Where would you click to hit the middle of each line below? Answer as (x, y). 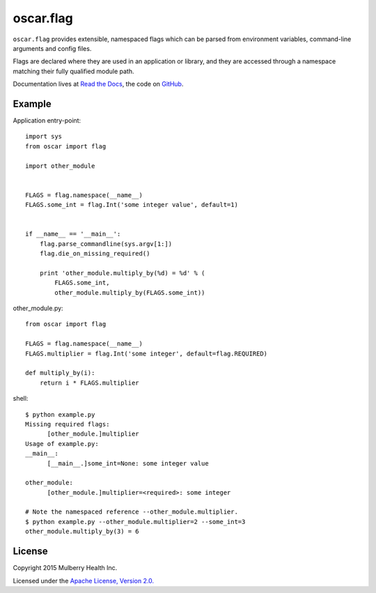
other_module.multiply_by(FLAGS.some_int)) (130, 292)
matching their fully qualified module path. (73, 71)
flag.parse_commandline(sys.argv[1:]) (106, 244)
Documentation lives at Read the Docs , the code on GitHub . (98, 84)
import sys (44, 137)
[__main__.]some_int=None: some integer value (128, 463)
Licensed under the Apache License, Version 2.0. (84, 580)
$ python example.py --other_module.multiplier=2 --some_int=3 (135, 522)
